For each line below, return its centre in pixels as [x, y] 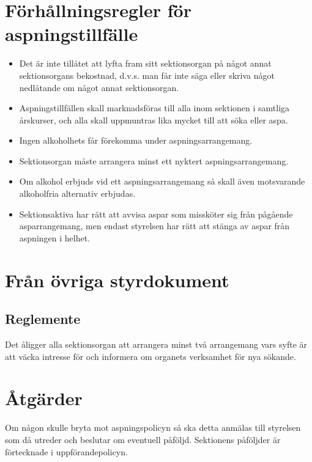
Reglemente [43, 319]
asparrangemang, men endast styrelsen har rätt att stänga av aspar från [154, 226]
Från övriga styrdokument [117, 280]
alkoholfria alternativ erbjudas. [77, 193]
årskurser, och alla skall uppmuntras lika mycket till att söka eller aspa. [154, 119]
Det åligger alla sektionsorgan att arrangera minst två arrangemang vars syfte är [156, 344]
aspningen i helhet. [55, 237]
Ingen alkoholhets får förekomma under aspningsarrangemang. [136, 140]
